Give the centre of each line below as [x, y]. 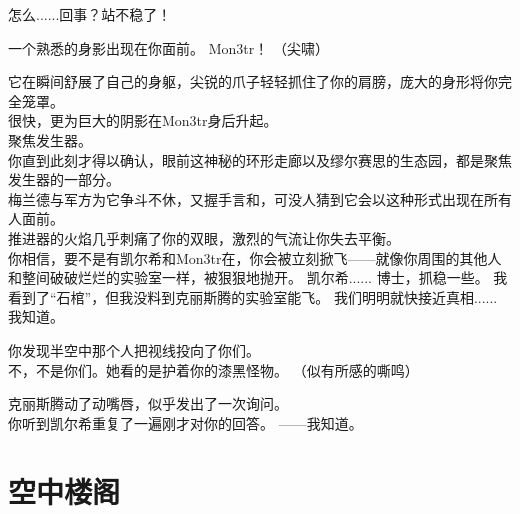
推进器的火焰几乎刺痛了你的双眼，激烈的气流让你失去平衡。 [204, 237]
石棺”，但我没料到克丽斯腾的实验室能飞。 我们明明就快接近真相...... [277, 296]
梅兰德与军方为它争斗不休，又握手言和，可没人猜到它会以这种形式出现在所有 [260, 198]
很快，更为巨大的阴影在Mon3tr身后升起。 [143, 120]
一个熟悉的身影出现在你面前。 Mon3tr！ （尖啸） [168, 47]
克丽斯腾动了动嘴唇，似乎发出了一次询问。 [148, 403]
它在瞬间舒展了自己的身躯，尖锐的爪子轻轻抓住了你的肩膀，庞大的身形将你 [253, 81]
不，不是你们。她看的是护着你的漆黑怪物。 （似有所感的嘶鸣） [213, 369]
